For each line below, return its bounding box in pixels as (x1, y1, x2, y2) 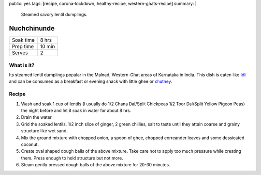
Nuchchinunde (9, 24, 55, 32)
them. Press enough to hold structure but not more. (21, 155, 123, 161)
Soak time (12, 37, 35, 44)
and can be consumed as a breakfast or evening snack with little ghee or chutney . (9, 79, 173, 84)
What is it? (9, 62, 35, 68)
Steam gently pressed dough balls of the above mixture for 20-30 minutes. (21, 162, 170, 168)
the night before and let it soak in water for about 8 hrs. (21, 107, 131, 113)
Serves (12, 49, 29, 56)
